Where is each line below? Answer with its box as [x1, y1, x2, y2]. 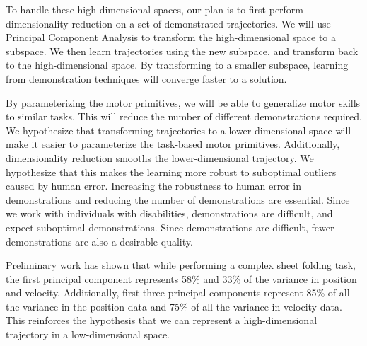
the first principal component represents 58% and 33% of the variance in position [6, 271, 357, 286]
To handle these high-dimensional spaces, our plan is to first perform [6, 2, 304, 16]
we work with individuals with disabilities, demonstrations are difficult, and [6, 206, 333, 221]
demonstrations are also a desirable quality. [6, 233, 193, 248]
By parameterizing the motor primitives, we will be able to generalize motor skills [6, 95, 361, 110]
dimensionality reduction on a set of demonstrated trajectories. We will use [6, 16, 331, 30]
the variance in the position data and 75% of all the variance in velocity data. [6, 299, 342, 313]
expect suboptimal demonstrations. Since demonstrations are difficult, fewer [6, 219, 334, 234]
